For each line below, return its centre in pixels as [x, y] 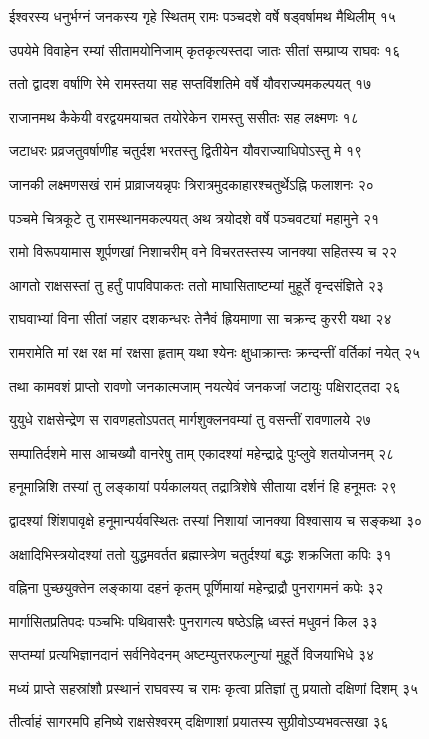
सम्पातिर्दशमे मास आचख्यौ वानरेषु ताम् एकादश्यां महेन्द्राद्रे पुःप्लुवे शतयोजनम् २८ [202, 452]
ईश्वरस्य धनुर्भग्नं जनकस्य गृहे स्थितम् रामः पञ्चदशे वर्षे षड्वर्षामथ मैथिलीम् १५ [202, 16]
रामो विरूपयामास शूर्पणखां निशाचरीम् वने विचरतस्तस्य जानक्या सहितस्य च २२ [203, 251]
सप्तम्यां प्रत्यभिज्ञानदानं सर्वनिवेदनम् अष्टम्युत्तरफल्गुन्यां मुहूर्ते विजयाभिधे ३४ [192, 654]
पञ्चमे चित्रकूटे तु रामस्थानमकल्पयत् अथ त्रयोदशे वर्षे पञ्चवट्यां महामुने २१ [194, 217]
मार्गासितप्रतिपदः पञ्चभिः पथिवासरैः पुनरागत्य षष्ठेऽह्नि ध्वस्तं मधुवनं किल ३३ [193, 620]
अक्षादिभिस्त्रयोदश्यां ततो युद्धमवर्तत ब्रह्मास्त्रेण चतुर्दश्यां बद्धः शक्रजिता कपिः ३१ [200, 553]
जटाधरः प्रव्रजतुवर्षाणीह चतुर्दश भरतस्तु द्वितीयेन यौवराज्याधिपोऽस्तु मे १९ [186, 150]
